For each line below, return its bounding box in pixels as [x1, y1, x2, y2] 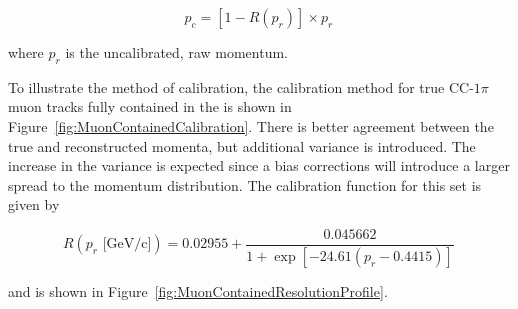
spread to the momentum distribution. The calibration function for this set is [8, 174, 482, 195]
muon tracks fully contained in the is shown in [8, 96, 292, 117]
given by [8, 194, 60, 215]
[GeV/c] [102, 237, 152, 252]
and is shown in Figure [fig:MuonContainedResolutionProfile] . [8, 280, 388, 301]
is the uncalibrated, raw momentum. [65, 42, 288, 62]
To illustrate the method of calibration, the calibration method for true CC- [8, 76, 474, 97]
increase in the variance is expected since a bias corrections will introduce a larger [8, 155, 510, 176]
